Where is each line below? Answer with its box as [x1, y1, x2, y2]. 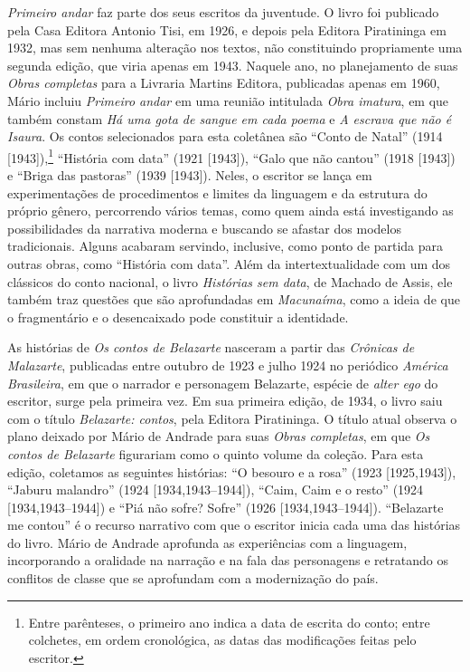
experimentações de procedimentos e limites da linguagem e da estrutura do [7, 183, 428, 202]
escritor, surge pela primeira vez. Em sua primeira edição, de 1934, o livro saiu [7, 391, 443, 410]
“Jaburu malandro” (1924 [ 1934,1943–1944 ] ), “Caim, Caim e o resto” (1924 [7, 480, 424, 499]
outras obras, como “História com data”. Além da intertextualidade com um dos [7, 254, 451, 273]
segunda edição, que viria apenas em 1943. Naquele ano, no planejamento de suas [7, 55, 458, 74]
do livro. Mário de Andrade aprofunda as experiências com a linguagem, [7, 533, 408, 552]
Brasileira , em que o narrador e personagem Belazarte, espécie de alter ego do [7, 373, 438, 392]
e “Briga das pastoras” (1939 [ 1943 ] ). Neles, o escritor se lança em [7, 166, 372, 184]
